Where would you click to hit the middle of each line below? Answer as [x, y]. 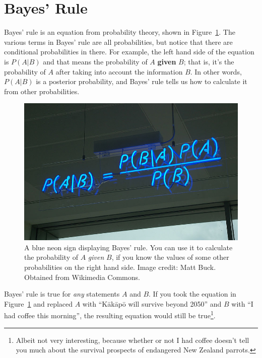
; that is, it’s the [209, 61]
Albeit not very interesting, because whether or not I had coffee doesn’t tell [133, 340]
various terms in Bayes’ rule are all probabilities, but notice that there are [118, 42]
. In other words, [216, 71]
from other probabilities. [42, 91]
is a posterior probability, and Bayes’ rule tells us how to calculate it [142, 81]
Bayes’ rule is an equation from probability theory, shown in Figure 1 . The [120, 32]
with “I [242, 303]
